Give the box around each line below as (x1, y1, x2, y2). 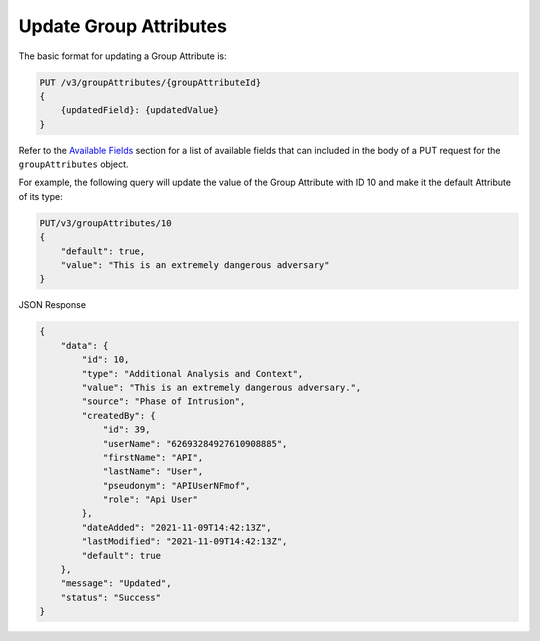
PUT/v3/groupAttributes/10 (39, 217, 172, 229)
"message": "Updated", (60, 578, 172, 589)
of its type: (18, 190, 64, 202)
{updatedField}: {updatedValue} (60, 105, 220, 116)
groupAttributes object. (18, 158, 129, 170)
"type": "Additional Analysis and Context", (81, 368, 304, 379)
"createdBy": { (81, 410, 157, 421)
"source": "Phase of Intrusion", (81, 396, 246, 407)
